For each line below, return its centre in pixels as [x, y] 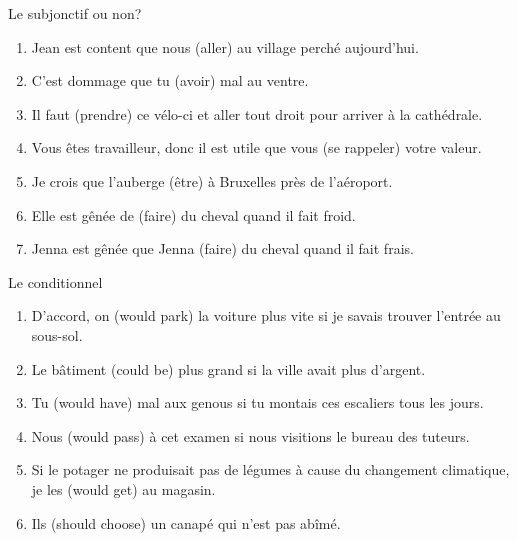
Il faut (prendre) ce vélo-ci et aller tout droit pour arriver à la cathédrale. [257, 113]
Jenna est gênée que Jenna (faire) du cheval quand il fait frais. [222, 248]
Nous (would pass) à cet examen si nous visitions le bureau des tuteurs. [250, 435]
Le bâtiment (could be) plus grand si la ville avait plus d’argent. [228, 368]
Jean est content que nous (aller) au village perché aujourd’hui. [225, 46]
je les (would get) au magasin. [123, 488]
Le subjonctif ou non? [75, 13]
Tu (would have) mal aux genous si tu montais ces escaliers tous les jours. [257, 402]
